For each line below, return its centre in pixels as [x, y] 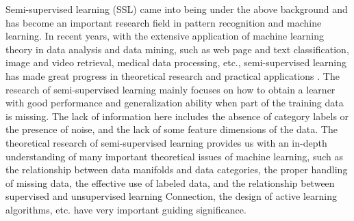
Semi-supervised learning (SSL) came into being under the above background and [177, 9]
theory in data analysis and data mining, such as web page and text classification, [177, 49]
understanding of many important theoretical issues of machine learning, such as [174, 156]
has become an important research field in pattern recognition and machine [164, 22]
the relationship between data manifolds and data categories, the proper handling [177, 170]
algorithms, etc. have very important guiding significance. [126, 209]
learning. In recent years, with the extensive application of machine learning [165, 36]
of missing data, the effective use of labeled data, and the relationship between [170, 182]
